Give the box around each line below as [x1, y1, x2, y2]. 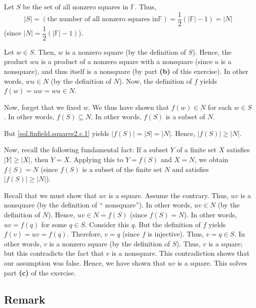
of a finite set [177, 144, 217, 155]
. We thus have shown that [88, 102, 169, 112]
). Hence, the [192, 46, 232, 57]
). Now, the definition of [119, 75, 192, 86]
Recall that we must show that [4, 190, 97, 200]
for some [41, 219, 67, 229]
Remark [4, 291, 45, 307]
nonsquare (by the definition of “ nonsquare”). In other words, [4, 200, 192, 210]
